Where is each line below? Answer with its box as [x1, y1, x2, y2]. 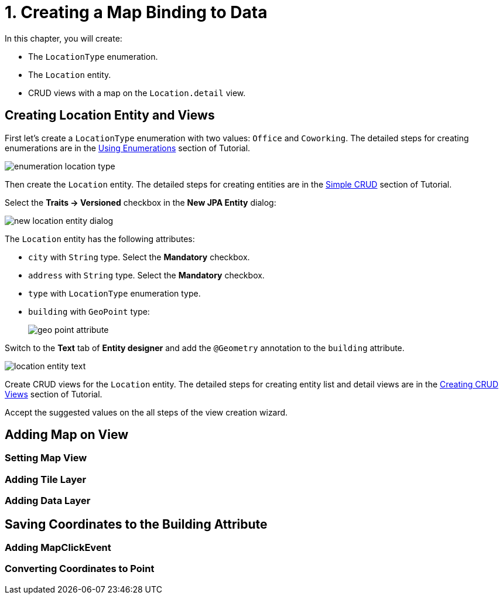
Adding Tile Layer [5, 473, 87, 485]
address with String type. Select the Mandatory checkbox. [28, 270, 265, 280]
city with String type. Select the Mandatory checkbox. [28, 251, 250, 262]
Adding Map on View [5, 427, 129, 443]
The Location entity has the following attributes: [5, 233, 195, 244]
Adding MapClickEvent [5, 542, 111, 554]
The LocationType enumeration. [28, 51, 158, 62]
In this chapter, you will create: [5, 33, 122, 43]
